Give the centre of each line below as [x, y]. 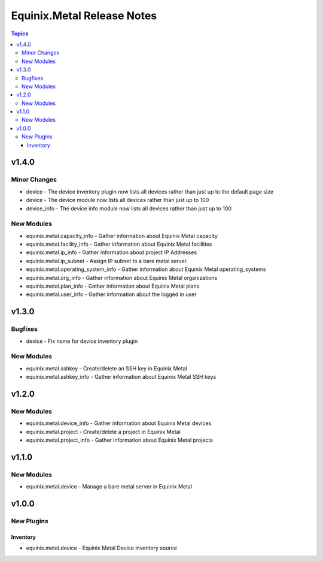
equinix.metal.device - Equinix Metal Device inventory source [102, 548]
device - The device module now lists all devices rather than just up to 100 [118, 200]
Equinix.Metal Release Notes [84, 16]
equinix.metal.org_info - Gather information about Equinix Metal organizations [122, 278]
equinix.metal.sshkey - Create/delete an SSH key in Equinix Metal [107, 368]
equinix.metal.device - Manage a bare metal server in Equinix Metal [109, 487]
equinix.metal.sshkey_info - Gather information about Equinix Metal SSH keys [121, 377]
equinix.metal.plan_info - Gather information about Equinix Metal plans [113, 286]
